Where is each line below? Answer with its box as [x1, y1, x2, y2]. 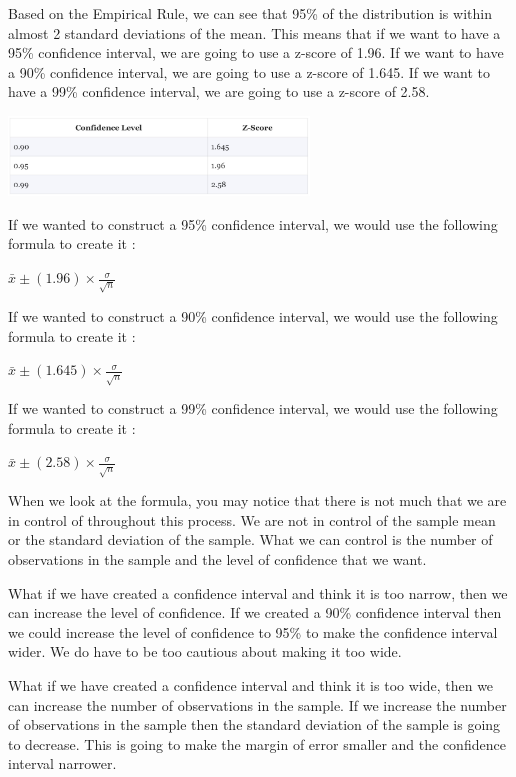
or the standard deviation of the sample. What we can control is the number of [8, 529, 493, 550]
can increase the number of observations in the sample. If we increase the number [8, 694, 507, 715]
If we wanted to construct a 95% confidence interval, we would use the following [8, 213, 498, 234]
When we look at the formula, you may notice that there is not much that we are [8, 490, 507, 511]
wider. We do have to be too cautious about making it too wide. [8, 641, 402, 662]
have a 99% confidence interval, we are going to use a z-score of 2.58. [8, 81, 430, 102]
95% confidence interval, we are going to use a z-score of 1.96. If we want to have [8, 42, 504, 63]
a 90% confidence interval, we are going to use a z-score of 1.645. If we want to [8, 61, 491, 82]
